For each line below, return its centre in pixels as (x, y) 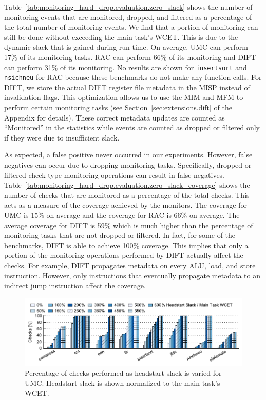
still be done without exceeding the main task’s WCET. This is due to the (121, 37)
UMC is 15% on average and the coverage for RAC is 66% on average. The (122, 215)
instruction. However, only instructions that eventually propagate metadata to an (132, 275)
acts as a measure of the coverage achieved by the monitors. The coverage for (126, 205)
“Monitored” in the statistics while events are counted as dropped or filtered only (132, 127)
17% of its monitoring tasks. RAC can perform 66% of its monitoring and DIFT (130, 57)
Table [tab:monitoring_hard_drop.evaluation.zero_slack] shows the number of (128, 7)
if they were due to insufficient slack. (62, 137)
